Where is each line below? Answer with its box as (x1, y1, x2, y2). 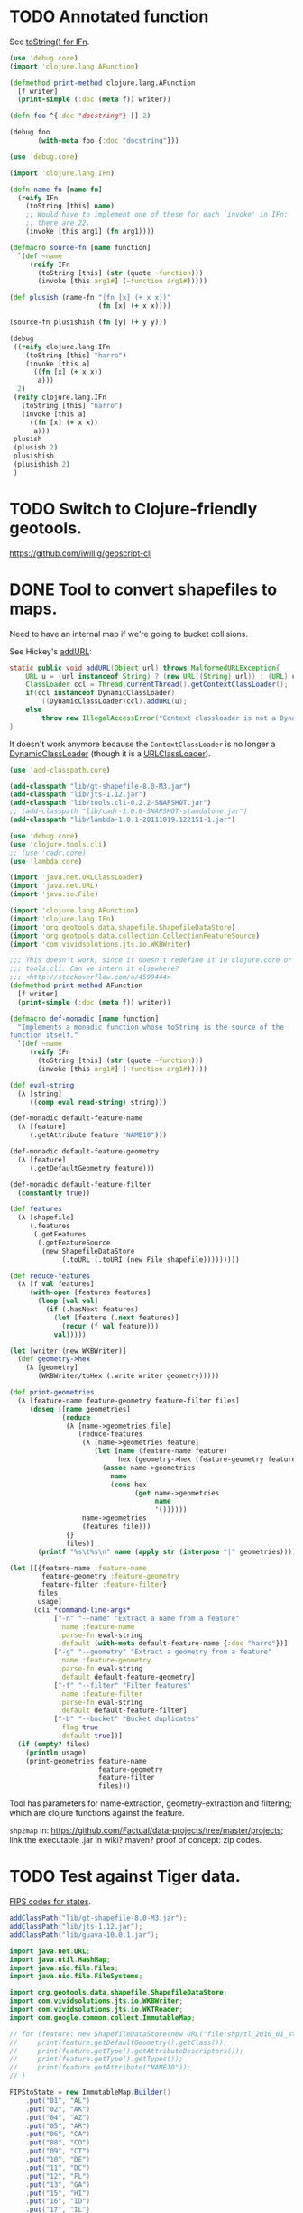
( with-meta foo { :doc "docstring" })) (37, 136, 179, 145)
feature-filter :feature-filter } (41, 1580, 168, 1589)
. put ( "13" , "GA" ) (25, 2180, 91, 2190)
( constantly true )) (17, 1189, 91, 1198)
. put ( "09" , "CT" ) (25, 2146, 91, 2156)
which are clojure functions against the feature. (9, 1808, 185, 1819)
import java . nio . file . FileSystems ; (9, 1972, 143, 1981)
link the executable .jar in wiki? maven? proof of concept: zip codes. (9, 1835, 262, 1846)
